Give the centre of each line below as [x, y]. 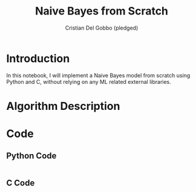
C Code [21, 183]
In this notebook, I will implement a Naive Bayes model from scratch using [98, 75]
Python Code [31, 156]
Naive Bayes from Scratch [102, 11]
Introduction [38, 58]
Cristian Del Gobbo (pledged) [102, 28]
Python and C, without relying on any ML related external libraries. [89, 82]
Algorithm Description [63, 106]
